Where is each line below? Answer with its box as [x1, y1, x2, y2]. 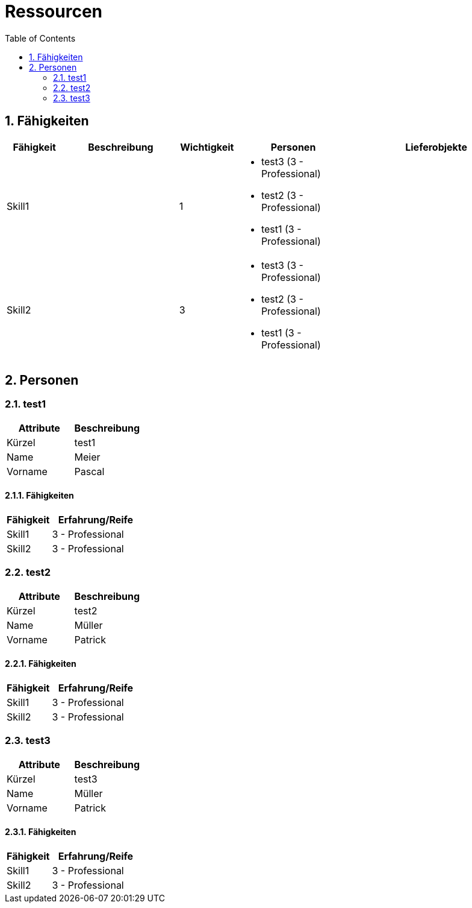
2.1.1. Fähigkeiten [5, 490, 74, 501]
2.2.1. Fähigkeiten [5, 658, 76, 669]
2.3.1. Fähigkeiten [5, 827, 76, 837]
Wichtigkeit [180, 140, 234, 153]
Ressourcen [5, 1, 102, 22]
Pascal [74, 465, 105, 478]
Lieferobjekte [405, 140, 468, 153]
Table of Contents [5, 33, 76, 43]
